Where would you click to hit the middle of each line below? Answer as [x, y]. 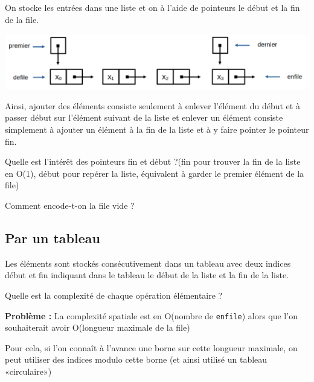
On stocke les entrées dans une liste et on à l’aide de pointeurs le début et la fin [152, 7]
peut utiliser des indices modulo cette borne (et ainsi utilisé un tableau [136, 359]
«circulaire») [28, 371]
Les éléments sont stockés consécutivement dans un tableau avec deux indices [148, 263]
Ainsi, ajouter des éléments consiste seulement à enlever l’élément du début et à [152, 105]
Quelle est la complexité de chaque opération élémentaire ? [114, 295]
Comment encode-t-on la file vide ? [70, 205]
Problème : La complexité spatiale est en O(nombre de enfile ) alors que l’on [151, 315]
